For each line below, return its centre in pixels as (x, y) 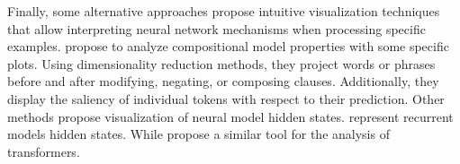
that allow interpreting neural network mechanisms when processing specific (216, 28)
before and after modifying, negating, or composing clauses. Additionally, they (223, 81)
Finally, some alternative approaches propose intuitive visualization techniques (224, 11)
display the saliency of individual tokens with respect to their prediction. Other (226, 98)
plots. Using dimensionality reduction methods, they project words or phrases (221, 63)
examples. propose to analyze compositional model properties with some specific (228, 46)
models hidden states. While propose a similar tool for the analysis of (198, 134)
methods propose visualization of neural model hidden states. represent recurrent (230, 116)
